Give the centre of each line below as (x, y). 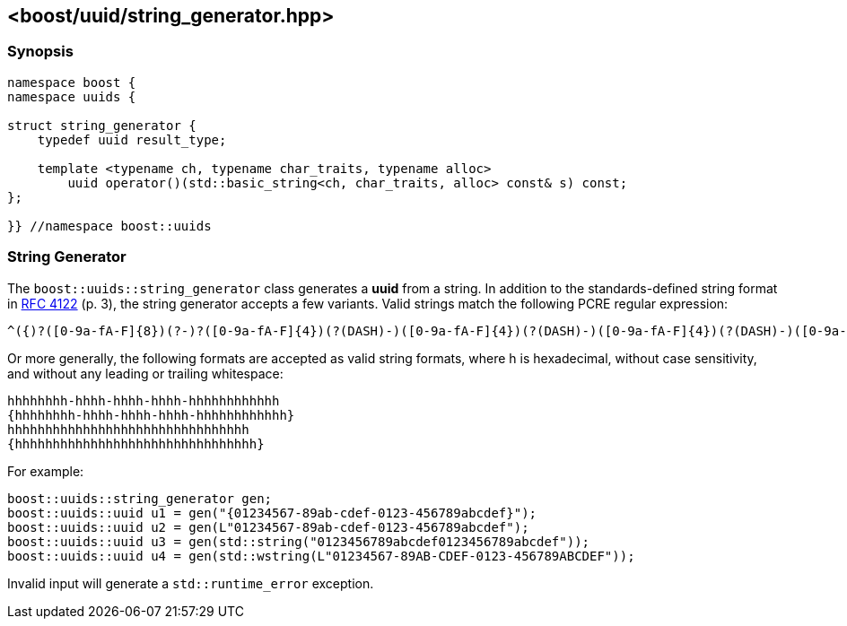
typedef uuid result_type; (132, 139)
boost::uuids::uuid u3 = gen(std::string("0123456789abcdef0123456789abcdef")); (299, 541)
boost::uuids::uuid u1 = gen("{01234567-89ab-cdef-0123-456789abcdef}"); (272, 513)
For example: (46, 471)
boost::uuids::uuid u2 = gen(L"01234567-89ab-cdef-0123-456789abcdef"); (268, 527)
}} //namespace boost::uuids (109, 226)
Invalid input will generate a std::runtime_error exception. (191, 583)
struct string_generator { (102, 125)
